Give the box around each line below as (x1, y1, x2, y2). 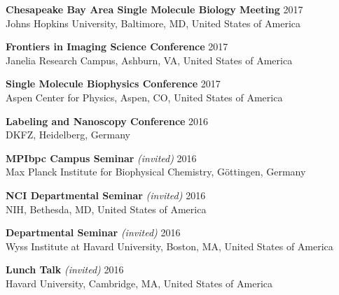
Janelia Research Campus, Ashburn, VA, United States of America (6, 52, 293, 67)
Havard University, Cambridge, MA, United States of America (6, 275, 273, 290)
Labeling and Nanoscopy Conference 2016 (6, 113, 209, 128)
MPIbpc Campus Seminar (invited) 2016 (6, 150, 197, 165)
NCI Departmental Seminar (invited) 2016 (6, 187, 206, 202)
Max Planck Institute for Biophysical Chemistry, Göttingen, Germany (6, 164, 306, 179)
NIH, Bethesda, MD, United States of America (6, 201, 207, 216)
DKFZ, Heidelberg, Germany (6, 127, 130, 142)
